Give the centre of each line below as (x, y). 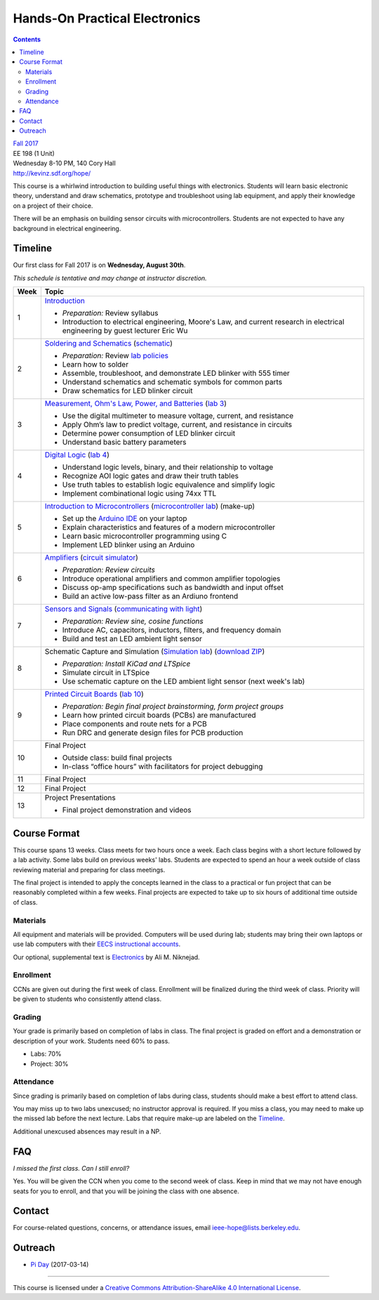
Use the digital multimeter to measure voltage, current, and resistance (178, 416)
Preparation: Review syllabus (110, 313)
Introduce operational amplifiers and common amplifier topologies (171, 579)
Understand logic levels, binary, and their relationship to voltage (168, 467)
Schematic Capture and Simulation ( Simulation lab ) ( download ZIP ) (155, 652)
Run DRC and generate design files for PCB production (153, 733)
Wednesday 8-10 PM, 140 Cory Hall (64, 163)
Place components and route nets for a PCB (134, 724)
